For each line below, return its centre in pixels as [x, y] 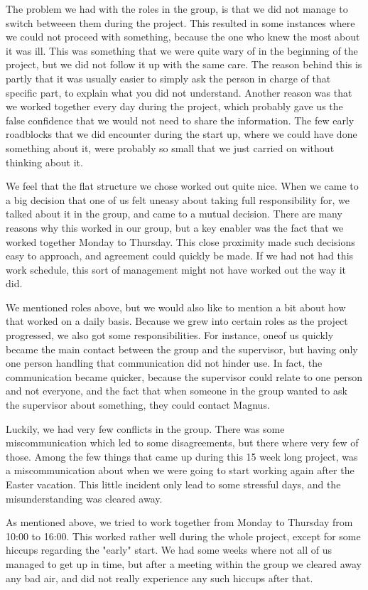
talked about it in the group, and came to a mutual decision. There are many [174, 214]
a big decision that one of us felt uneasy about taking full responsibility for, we [178, 199]
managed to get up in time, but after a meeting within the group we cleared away [184, 563]
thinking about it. [44, 162]
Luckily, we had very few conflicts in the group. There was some [145, 428]
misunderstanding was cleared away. [84, 498]
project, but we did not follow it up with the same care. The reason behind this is [184, 64]
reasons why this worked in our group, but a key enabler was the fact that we [175, 227]
